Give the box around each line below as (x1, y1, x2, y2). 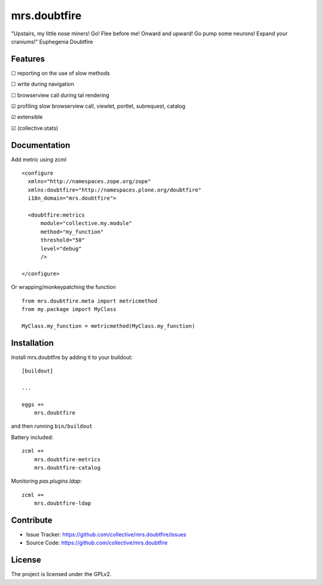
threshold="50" (40, 237, 85, 243)
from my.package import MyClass (22, 306, 117, 312)
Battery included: (11, 434, 54, 441)
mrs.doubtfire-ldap (33, 500, 92, 507)
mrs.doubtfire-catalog (33, 464, 101, 471)
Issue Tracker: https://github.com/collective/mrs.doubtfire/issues (26, 531, 187, 538)
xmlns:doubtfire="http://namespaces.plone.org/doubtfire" (28, 186, 202, 193)
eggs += (22, 401, 44, 408)
